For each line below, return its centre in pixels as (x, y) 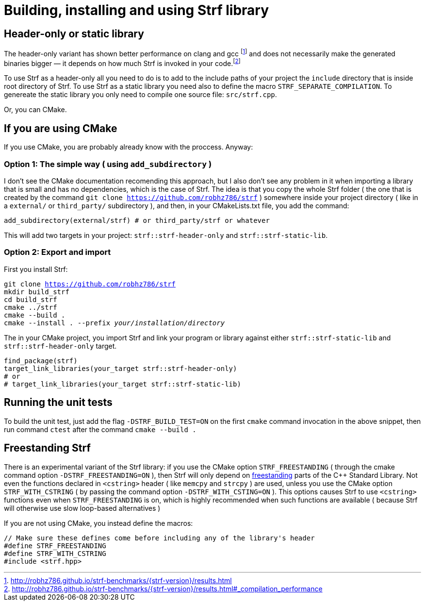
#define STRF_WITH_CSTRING (55, 553)
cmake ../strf (31, 307)
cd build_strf (31, 299)
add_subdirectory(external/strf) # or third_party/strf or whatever (137, 221)
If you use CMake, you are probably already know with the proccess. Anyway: (129, 147)
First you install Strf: (36, 269)
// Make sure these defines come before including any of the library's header (159, 538)
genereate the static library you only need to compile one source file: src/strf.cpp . (140, 95)
